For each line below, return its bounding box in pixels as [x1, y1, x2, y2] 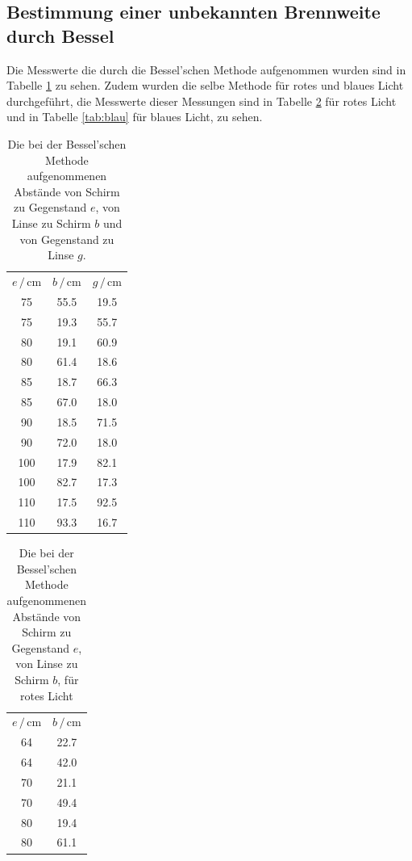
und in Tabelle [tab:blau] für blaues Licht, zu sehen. [6, 108, 263, 125]
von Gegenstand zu [19, 230, 114, 247]
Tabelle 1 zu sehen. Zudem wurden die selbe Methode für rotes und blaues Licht [6, 77, 404, 94]
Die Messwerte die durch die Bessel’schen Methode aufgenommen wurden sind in [6, 61, 406, 78]
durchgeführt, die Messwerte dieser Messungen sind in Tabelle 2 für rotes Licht [6, 92, 397, 109]
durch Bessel [6, 23, 114, 48]
